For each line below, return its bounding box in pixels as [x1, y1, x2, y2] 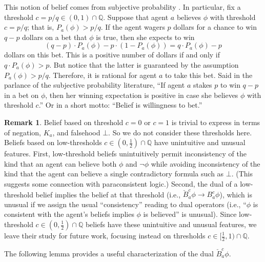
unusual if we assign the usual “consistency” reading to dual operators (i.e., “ [4, 198, 247, 209]
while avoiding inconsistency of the [151, 158, 260, 169]
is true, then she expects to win [96, 31, 195, 42]
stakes [193, 79, 212, 90]
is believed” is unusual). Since [143, 209, 237, 219]
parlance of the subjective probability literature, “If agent [4, 79, 185, 90]
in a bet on [4, 89, 39, 100]
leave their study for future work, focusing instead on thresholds [4, 230, 206, 240]
